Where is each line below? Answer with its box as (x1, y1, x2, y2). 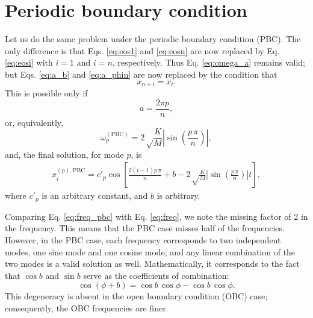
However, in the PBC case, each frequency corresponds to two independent (5, 233, 281, 246)
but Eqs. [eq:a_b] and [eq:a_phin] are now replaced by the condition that (5, 67, 277, 80)
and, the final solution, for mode (5, 148, 124, 160)
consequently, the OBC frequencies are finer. (5, 301, 169, 314)
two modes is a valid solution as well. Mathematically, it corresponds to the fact (5, 257, 300, 270)
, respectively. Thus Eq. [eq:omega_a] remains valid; (112, 56, 305, 69)
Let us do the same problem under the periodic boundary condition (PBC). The (5, 33, 301, 45)
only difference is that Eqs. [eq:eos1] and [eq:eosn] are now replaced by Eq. (5, 44, 280, 57)
